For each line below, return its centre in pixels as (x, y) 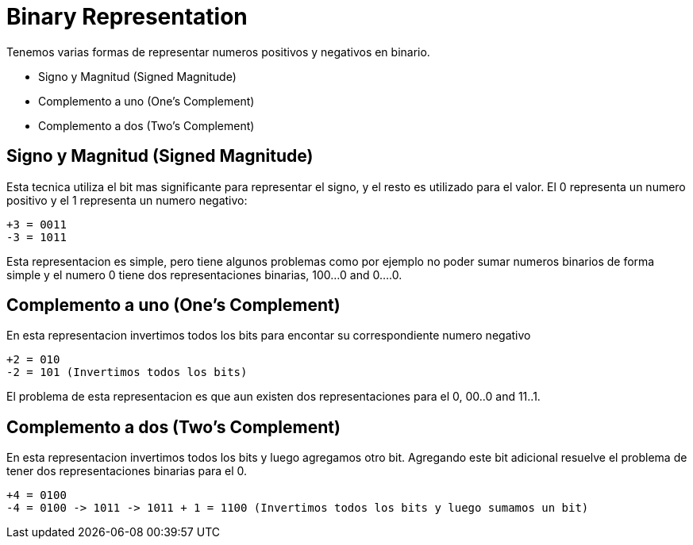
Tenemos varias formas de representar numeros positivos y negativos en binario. (218, 52)
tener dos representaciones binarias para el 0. (127, 471)
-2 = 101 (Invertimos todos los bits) (127, 372)
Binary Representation (127, 17)
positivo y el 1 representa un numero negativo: (127, 200)
